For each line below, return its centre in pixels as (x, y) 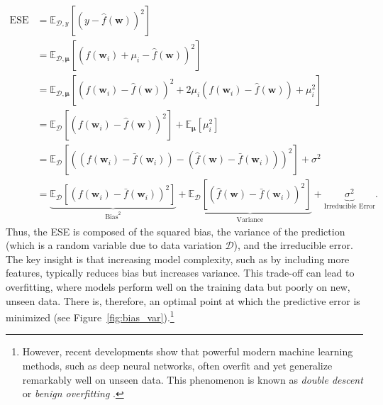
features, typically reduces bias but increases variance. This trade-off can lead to (180, 273)
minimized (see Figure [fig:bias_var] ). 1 (90, 316)
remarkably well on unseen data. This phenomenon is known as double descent (193, 379)
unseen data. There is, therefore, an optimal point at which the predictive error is (183, 300)
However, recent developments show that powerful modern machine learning (188, 351)
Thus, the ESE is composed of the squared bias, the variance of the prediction (176, 231)
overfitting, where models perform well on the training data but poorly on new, (178, 287)
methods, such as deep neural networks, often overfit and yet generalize (177, 366)
